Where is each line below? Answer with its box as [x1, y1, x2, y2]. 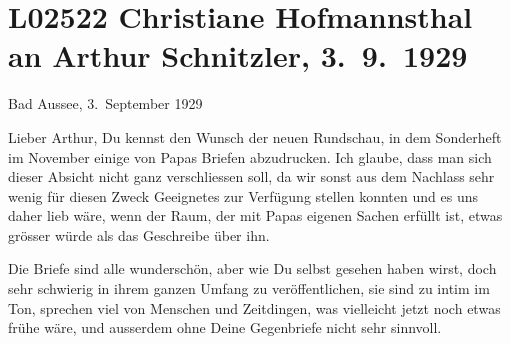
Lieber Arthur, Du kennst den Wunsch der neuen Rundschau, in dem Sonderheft [8, 126, 502, 147]
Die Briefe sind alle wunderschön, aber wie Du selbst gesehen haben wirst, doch [8, 258, 497, 279]
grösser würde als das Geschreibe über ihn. [8, 224, 270, 245]
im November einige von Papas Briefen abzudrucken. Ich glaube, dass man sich [8, 146, 492, 167]
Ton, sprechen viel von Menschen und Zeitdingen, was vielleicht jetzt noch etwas [8, 297, 501, 318]
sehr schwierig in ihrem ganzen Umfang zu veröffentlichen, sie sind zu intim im [8, 278, 490, 299]
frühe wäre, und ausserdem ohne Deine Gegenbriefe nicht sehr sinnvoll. [8, 317, 442, 338]
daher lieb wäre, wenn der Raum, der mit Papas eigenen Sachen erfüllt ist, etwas [8, 205, 503, 226]
